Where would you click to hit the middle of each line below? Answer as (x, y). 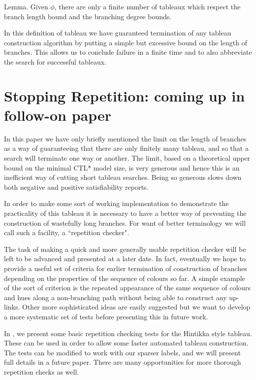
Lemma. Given (26, 6)
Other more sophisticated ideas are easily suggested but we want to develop (136, 307)
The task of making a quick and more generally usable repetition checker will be (125, 249)
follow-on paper (58, 115)
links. (12, 307)
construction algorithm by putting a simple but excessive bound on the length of (126, 42)
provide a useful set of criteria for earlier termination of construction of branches (126, 268)
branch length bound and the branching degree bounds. (88, 16)
